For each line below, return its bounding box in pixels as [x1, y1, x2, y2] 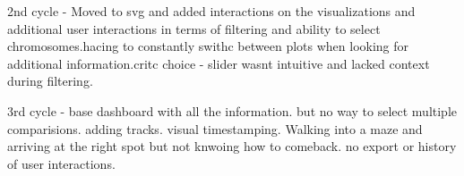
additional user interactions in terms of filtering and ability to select [7, 19, 381, 38]
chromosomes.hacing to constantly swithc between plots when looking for [7, 37, 409, 55]
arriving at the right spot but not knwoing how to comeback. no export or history [7, 137, 457, 155]
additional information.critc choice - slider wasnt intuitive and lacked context [7, 54, 430, 72]
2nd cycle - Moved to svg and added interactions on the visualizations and [7, 2, 416, 20]
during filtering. [7, 71, 93, 90]
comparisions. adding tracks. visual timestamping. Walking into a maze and [7, 119, 423, 138]
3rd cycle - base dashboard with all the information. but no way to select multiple [7, 101, 458, 120]
